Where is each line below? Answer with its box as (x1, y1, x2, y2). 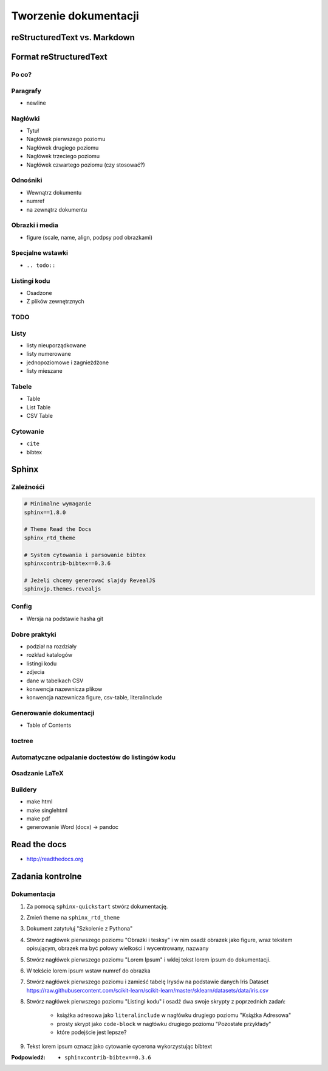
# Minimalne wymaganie (24, 501, 92, 507)
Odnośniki (11, 176, 43, 185)
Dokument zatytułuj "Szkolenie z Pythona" (26, 925, 133, 932)
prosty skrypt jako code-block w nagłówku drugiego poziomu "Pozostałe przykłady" (56, 1020, 272, 1027)
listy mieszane (26, 367, 63, 375)
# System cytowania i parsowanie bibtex (24, 551, 146, 558)
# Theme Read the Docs (24, 526, 92, 533)
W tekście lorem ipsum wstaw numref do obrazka (26, 967, 151, 974)
